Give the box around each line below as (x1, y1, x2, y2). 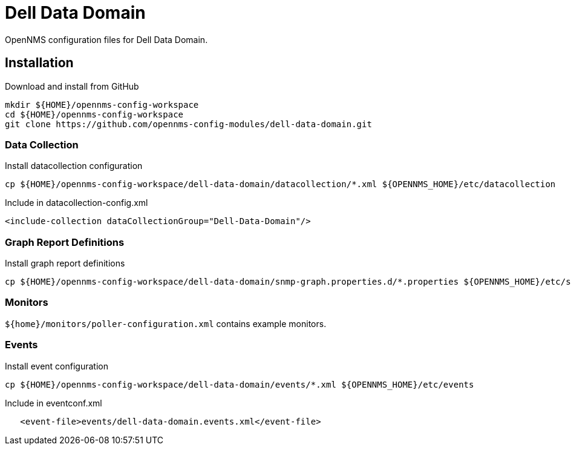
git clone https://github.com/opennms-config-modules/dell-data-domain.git (5, 119, 372, 129)
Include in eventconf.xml (5, 397, 102, 408)
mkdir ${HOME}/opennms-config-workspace (5, 99, 199, 110)
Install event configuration (5, 360, 108, 371)
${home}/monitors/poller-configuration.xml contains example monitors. (5, 318, 327, 329)
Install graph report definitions (5, 258, 125, 269)
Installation (5, 55, 74, 71)
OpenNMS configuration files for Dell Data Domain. (5, 34, 208, 45)
